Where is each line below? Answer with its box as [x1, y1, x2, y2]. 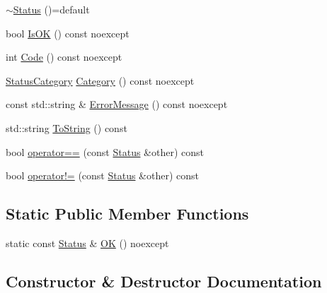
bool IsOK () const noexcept [6, 25, 130, 40]
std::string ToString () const [6, 120, 127, 135]
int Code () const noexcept [6, 49, 122, 64]
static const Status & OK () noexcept [6, 235, 169, 250]
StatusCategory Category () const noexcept [6, 73, 195, 88]
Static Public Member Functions [6, 203, 249, 225]
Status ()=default [13, 2, 90, 16]
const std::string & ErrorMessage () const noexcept [6, 97, 228, 112]
